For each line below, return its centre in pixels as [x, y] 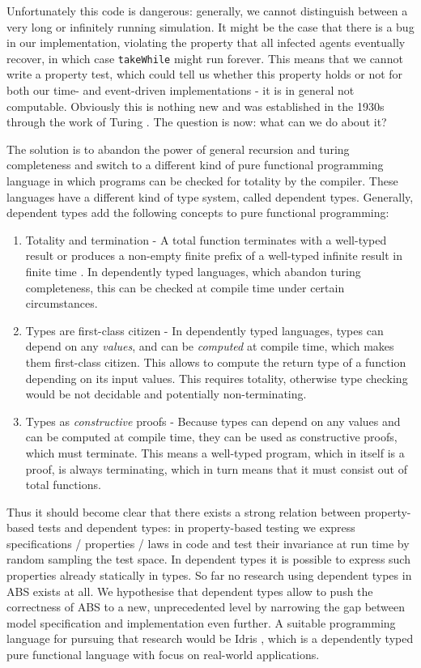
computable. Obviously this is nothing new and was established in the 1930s [196, 106]
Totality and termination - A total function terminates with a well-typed [206, 239]
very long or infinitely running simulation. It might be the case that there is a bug [210, 26]
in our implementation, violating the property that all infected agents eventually [206, 43]
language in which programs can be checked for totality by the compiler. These [202, 181]
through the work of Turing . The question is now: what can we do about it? [197, 122]
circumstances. [62, 303]
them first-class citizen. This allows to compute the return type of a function [216, 362]
